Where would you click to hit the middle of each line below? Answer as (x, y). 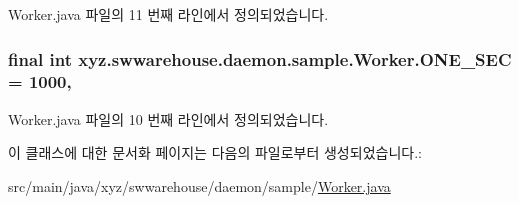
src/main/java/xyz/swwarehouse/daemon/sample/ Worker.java (199, 185)
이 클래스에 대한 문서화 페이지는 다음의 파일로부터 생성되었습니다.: (215, 152)
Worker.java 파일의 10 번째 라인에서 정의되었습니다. (168, 118)
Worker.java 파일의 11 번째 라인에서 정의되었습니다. (168, 14)
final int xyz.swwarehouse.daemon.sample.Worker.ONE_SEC (260, 58)
